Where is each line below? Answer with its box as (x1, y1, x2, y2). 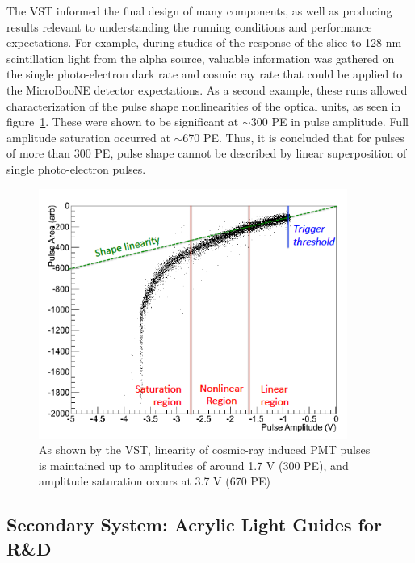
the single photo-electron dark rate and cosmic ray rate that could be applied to (6, 65, 403, 82)
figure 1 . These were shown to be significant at (6, 113, 239, 130)
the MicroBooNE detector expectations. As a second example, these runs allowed (6, 81, 408, 98)
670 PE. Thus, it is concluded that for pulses (182, 128, 405, 145)
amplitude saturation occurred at (6, 128, 170, 145)
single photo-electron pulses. (6, 160, 146, 177)
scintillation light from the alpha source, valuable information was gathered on (6, 49, 395, 66)
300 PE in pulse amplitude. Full (250, 113, 409, 130)
